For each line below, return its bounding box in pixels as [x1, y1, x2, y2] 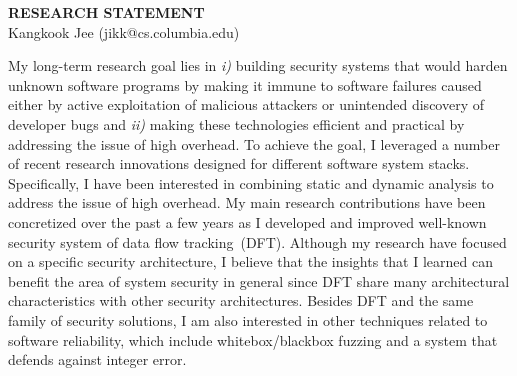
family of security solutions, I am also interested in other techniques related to [8, 309, 488, 330]
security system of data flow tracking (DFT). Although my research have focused [8, 231, 507, 252]
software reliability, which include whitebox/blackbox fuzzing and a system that [8, 329, 498, 350]
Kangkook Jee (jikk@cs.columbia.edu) [8, 21, 240, 42]
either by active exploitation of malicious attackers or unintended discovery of [8, 94, 484, 115]
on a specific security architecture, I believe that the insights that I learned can [8, 251, 493, 272]
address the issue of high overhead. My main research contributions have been [8, 192, 486, 213]
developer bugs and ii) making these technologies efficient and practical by [8, 113, 465, 134]
